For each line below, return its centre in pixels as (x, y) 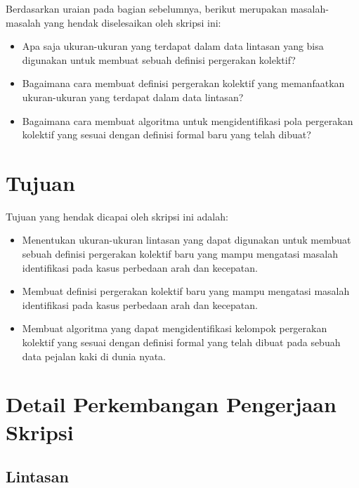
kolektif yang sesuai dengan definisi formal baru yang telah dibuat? (167, 134)
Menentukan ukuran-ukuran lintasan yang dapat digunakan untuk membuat (187, 240)
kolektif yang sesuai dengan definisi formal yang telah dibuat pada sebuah (181, 342)
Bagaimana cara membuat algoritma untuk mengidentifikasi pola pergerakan (188, 120)
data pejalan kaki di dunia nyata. (94, 356)
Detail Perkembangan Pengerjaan (171, 404)
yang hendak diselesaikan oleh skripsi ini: (132, 22)
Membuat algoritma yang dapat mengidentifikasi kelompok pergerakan (175, 328)
